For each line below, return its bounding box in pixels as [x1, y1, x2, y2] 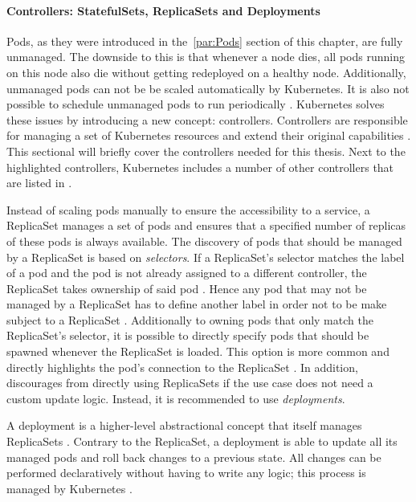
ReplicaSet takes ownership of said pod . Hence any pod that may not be [6, 280, 367, 296]
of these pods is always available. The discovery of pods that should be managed [6, 232, 402, 249]
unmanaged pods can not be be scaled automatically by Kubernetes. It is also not [6, 80, 410, 96]
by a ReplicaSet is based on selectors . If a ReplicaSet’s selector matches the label [6, 248, 405, 265]
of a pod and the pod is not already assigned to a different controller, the [6, 264, 367, 281]
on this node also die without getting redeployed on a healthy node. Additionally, [6, 63, 406, 80]
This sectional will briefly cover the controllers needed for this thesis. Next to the [6, 142, 406, 159]
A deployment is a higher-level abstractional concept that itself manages [6, 417, 362, 434]
